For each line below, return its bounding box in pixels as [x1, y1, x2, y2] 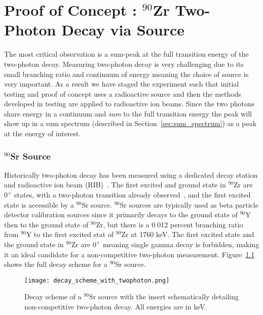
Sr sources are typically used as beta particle [120, 199, 258, 210]
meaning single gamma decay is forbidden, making [102, 239, 259, 250]
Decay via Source [61, 19, 184, 40]
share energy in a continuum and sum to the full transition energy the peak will [4, 108, 252, 119]
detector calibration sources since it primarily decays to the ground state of [4, 209, 238, 220]
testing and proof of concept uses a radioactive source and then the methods [4, 88, 241, 99]
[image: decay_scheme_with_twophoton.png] [24, 277, 170, 284]
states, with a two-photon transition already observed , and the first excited [14, 189, 251, 200]
